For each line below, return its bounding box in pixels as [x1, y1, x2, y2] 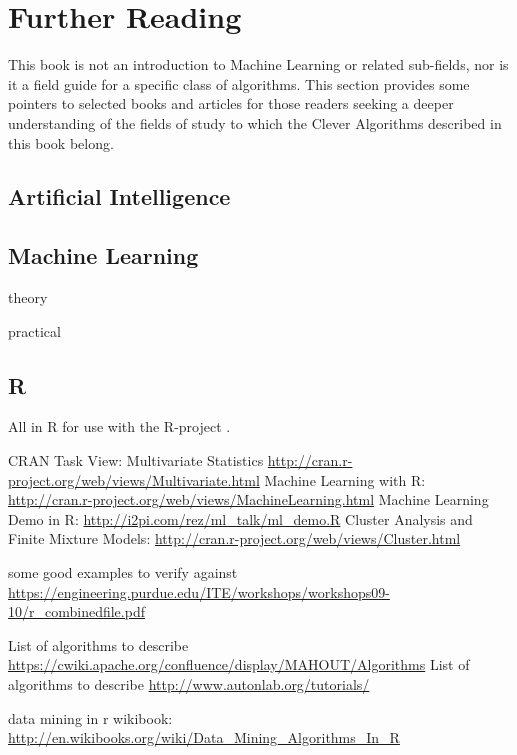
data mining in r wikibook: [8, 707, 173, 728]
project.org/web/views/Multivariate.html [8, 469, 260, 490]
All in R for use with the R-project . [8, 416, 231, 437]
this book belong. [8, 132, 114, 153]
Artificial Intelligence [8, 181, 231, 212]
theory [8, 287, 48, 308]
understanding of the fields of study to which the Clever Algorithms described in [8, 112, 502, 133]
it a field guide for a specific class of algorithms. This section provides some [8, 73, 470, 94]
